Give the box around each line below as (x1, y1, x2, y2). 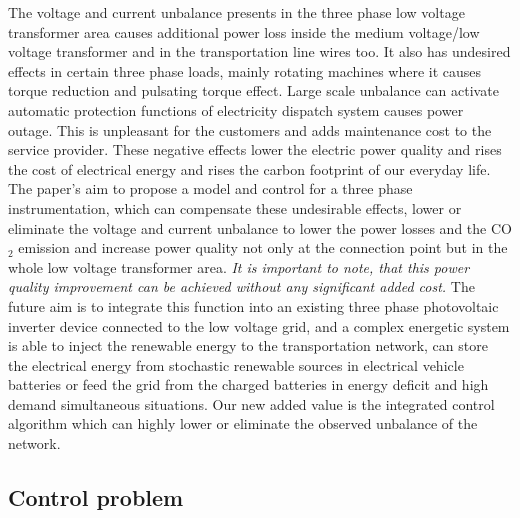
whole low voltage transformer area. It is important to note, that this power (8, 256, 470, 277)
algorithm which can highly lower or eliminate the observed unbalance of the (8, 413, 478, 434)
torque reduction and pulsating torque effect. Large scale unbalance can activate (8, 80, 499, 101)
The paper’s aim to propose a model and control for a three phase (8, 178, 413, 199)
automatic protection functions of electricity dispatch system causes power (8, 99, 464, 120)
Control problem (8, 482, 184, 513)
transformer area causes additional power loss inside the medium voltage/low (8, 21, 480, 42)
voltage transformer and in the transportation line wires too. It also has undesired (8, 41, 511, 62)
